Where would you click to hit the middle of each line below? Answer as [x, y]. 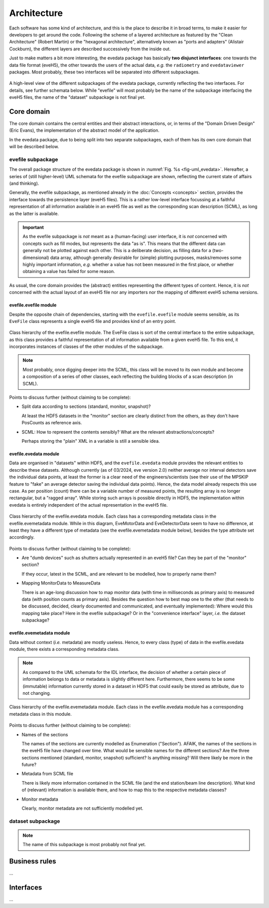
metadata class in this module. [41, 714]
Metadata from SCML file [47, 774]
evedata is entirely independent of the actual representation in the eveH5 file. [88, 505]
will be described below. [34, 147]
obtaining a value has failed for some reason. [69, 272]
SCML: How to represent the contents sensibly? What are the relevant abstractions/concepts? [118, 432]
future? [29, 765]
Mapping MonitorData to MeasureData [61, 583]
